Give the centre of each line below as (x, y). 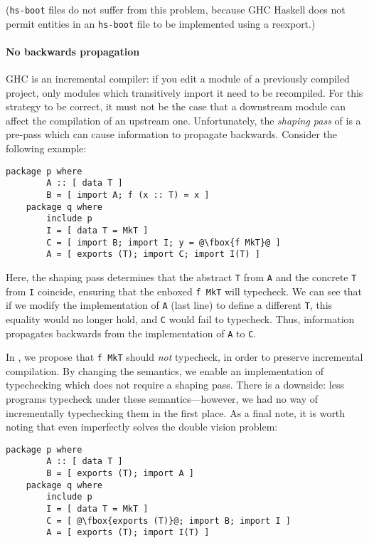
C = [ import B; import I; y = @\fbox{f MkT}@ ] (164, 242)
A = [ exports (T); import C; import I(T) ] (153, 254)
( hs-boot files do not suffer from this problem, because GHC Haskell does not (176, 9)
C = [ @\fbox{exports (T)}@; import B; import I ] (169, 521)
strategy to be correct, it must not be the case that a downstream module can (176, 106)
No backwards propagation (73, 51)
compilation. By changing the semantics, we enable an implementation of (165, 370)
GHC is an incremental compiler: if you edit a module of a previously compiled (178, 79)
